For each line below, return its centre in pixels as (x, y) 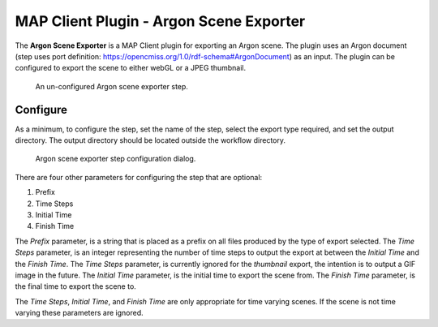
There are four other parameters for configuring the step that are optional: (139, 177)
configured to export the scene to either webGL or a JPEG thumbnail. (131, 68)
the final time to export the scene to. (76, 286)
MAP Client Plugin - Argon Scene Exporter (160, 21)
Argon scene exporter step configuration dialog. (116, 159)
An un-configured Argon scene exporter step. (112, 86)
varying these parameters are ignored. (79, 313)
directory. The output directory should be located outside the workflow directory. (150, 140)
